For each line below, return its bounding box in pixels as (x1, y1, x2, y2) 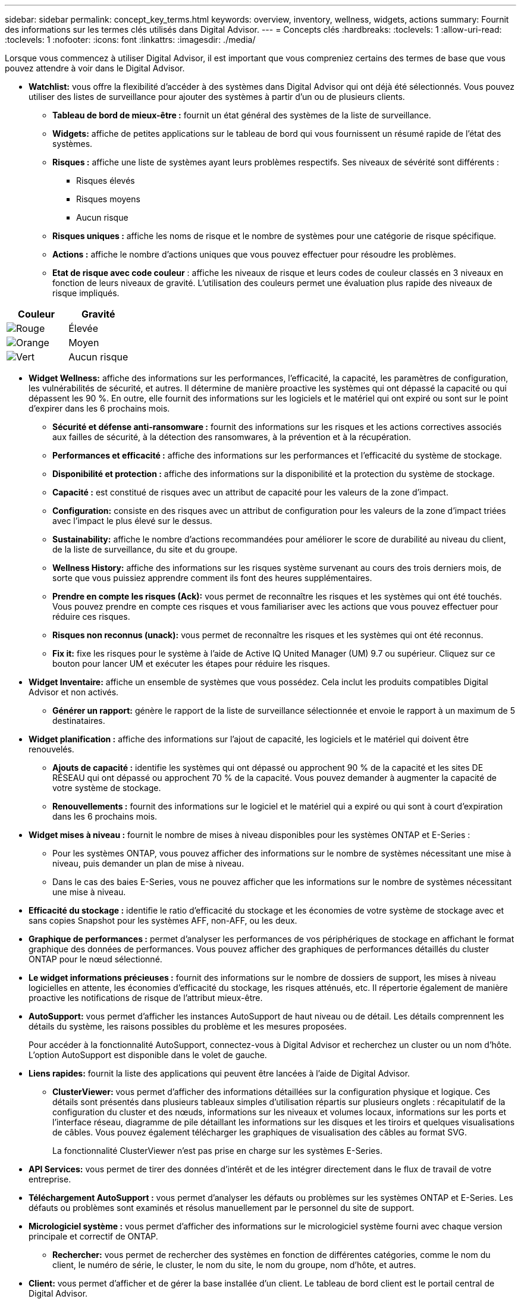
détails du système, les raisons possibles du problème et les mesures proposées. (29, 1021, 347, 1031)
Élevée (68, 322, 98, 334)
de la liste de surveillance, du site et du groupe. (52, 544, 238, 554)
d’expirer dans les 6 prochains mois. (29, 403, 170, 413)
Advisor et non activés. (29, 687, 119, 697)
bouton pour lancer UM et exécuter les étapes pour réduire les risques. (52, 658, 330, 669)
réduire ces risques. (52, 611, 130, 622)
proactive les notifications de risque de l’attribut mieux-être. (29, 993, 263, 1003)
